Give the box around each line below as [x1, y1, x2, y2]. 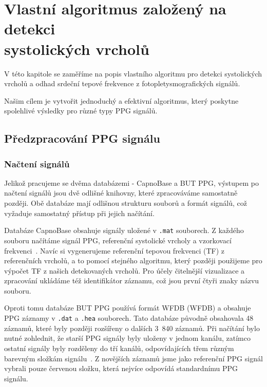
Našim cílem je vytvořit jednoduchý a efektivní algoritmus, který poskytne [4, 95, 239, 106]
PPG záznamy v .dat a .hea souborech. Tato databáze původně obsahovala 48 [4, 313, 254, 323]
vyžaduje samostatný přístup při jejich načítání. [4, 207, 155, 218]
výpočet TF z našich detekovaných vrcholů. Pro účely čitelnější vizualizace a [4, 265, 245, 276]
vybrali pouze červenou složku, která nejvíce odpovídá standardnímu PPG [4, 363, 238, 374]
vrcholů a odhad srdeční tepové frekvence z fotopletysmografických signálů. [4, 78, 240, 89]
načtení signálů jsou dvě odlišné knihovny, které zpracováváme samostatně [4, 187, 238, 198]
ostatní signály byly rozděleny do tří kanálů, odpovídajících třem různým [4, 342, 234, 353]
